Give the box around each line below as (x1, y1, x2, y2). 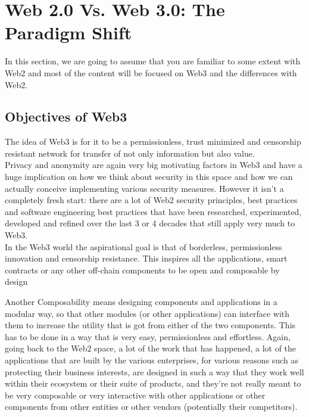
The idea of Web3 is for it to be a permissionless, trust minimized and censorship (5, 135, 301, 148)
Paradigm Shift (5, 20, 132, 45)
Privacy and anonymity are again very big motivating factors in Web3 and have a (5, 158, 302, 171)
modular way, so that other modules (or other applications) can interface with (5, 307, 290, 319)
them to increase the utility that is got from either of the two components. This (5, 319, 296, 331)
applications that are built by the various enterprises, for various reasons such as (5, 353, 298, 366)
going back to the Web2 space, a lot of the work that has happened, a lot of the (5, 342, 296, 354)
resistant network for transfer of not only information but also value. (5, 147, 255, 159)
